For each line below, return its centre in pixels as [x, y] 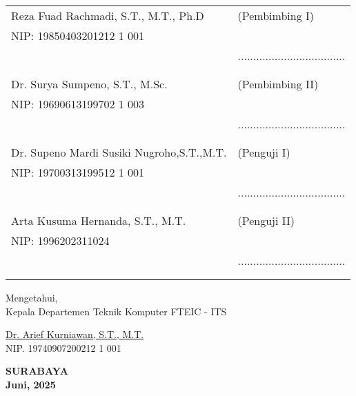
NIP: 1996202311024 [60, 240]
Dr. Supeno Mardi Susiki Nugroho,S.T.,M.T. [119, 152]
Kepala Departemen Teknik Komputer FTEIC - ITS [116, 311]
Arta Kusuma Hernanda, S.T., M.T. [99, 220]
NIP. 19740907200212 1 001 [63, 347]
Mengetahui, [32, 297]
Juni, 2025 [31, 384]
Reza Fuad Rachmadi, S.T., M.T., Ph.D [108, 16]
